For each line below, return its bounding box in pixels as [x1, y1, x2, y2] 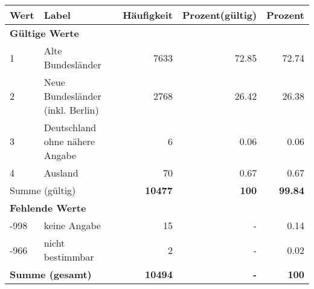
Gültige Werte [10, 26, 79, 40]
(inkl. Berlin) [43, 103, 99, 117]
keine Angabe [43, 218, 101, 232]
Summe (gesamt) [10, 267, 92, 281]
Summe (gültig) [10, 183, 76, 197]
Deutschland [43, 120, 97, 134]
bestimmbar [43, 250, 94, 264]
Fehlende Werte [10, 201, 86, 215]
